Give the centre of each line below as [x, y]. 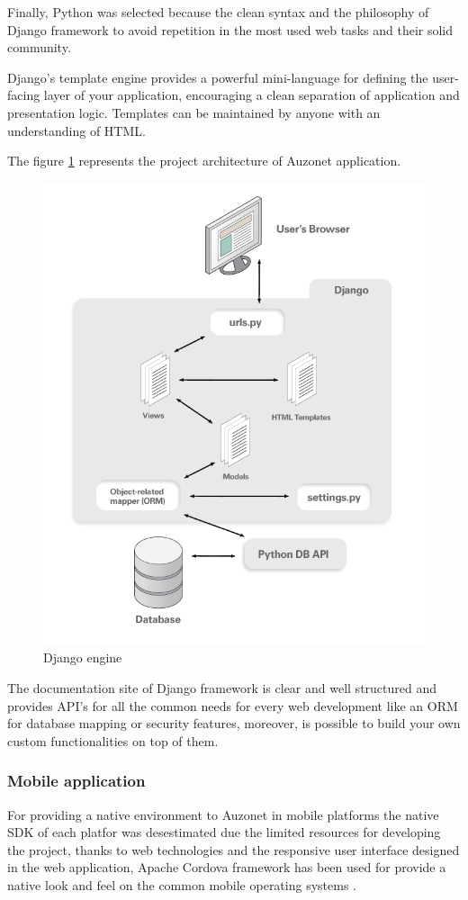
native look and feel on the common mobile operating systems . [182, 884]
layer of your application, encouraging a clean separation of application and [252, 95]
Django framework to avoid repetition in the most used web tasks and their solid [230, 29]
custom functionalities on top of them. [113, 740]
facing [24, 95]
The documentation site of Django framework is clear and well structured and [222, 687]
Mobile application [76, 781]
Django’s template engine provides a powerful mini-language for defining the [218, 77]
